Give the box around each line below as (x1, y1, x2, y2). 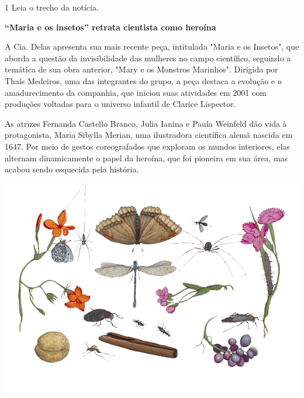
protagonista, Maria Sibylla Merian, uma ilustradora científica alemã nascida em (5, 129, 293, 141)
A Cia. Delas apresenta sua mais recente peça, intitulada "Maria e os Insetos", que (5, 40, 299, 53)
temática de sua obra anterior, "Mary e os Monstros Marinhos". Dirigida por (5, 63, 278, 75)
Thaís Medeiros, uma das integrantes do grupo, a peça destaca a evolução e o (5, 74, 282, 86)
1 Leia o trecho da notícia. (5, 1, 99, 13)
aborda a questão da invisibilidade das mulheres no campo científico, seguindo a (5, 51, 291, 64)
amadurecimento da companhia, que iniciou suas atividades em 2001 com (5, 86, 267, 98)
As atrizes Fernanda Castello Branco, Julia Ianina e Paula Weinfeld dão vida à (5, 117, 287, 129)
